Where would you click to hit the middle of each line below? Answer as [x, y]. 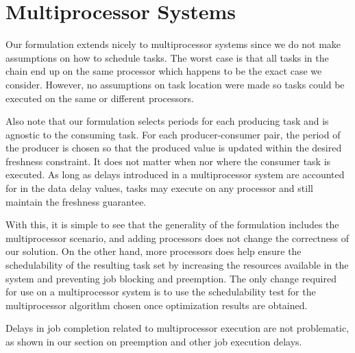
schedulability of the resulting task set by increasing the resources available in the [177, 265]
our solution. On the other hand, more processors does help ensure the [154, 251]
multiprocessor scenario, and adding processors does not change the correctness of [177, 238]
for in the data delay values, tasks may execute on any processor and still [159, 188]
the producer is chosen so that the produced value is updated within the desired [174, 148]
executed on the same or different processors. [100, 98]
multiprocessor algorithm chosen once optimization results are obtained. [157, 305]
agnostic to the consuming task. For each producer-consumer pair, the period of [173, 134]
